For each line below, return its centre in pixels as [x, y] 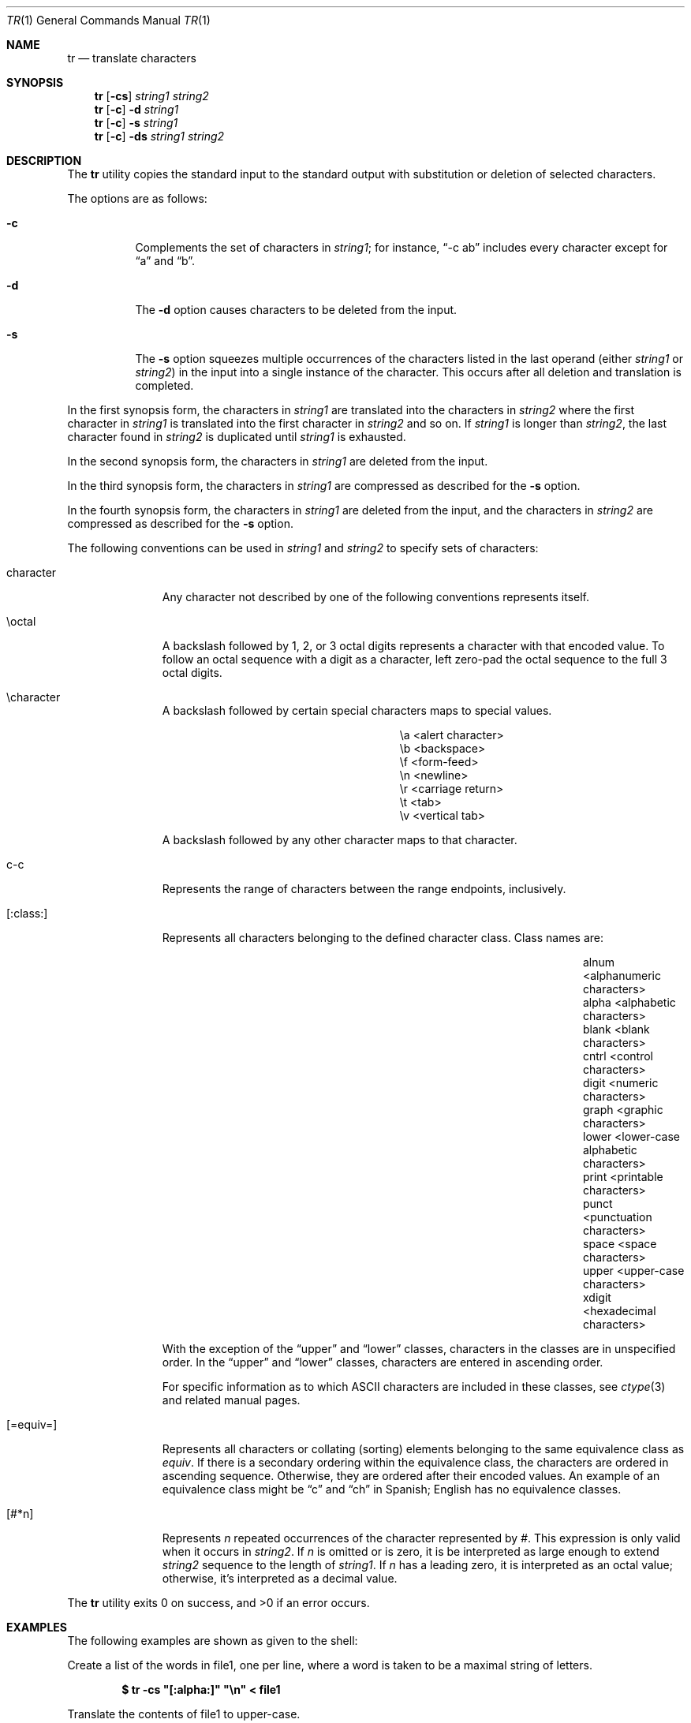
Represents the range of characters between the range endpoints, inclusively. [364, 889]
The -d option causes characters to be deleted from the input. [296, 310]
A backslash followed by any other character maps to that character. [340, 840]
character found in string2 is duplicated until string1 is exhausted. [237, 437]
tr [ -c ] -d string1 [136, 109]
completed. [164, 385]
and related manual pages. [231, 1400]
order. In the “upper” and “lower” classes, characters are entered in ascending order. [383, 1362]
